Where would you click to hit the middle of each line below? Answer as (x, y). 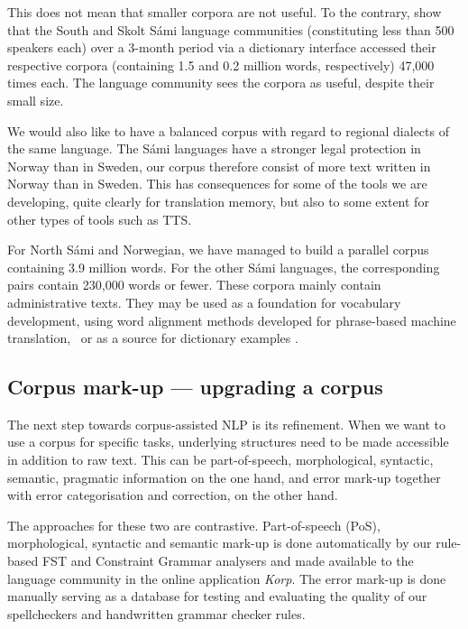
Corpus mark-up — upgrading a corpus (195, 387)
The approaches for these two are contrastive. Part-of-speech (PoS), (194, 525)
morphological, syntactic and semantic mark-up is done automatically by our (220, 543)
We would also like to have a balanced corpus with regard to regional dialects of (228, 130)
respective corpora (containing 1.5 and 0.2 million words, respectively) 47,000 (221, 65)
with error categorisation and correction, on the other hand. (173, 495)
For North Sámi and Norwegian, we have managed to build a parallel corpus (218, 250)
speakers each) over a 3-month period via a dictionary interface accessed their (222, 47)
